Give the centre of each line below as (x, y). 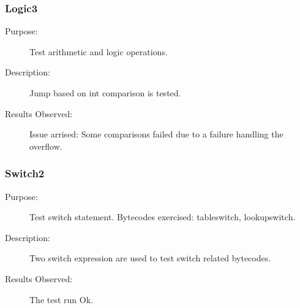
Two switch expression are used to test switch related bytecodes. (150, 258)
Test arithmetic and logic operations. (99, 51)
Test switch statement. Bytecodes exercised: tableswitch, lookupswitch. (163, 217)
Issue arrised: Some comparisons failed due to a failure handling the (156, 134)
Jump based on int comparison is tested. (105, 93)
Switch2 (25, 173)
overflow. (46, 146)
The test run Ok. (61, 299)
